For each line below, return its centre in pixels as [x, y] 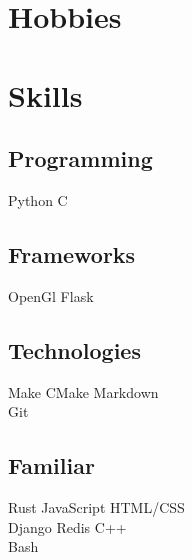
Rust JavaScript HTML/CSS [96, 506]
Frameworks [72, 253]
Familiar [51, 465]
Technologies [74, 349]
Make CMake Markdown [83, 391]
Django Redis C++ [67, 526]
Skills [45, 94]
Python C [38, 199]
